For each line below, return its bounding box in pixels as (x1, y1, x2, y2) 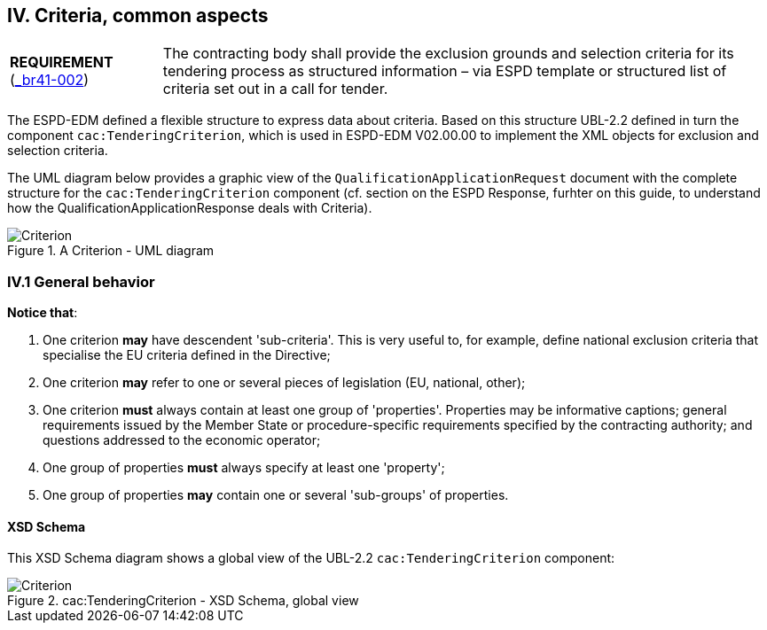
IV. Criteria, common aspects (7, 4, 269, 27)
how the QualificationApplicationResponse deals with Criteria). (7, 200, 372, 216)
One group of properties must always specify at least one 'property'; (43, 460, 445, 476)
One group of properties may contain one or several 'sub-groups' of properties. (43, 487, 509, 503)
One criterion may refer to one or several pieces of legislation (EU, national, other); (43, 375, 526, 391)
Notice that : (7, 305, 78, 321)
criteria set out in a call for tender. (162, 80, 388, 98)
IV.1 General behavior (7, 272, 155, 291)
